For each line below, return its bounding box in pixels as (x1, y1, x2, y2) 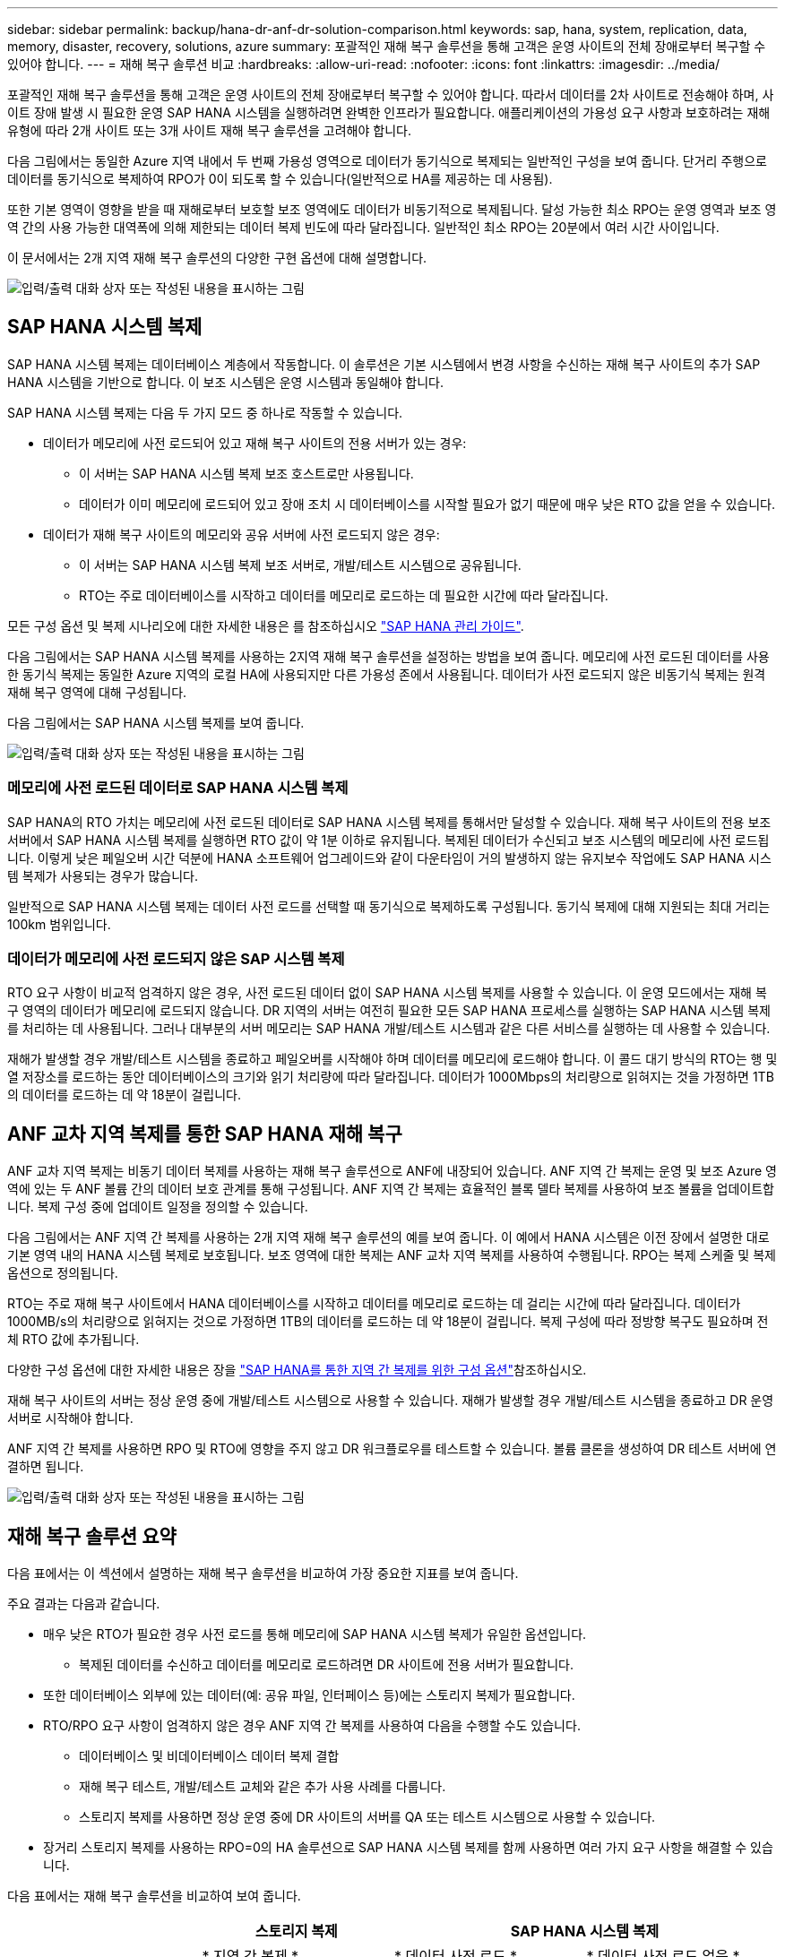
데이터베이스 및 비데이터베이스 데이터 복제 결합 (79, 1748, 340, 1764)
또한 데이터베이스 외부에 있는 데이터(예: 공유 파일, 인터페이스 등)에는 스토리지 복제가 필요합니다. (43, 1687, 575, 1703)
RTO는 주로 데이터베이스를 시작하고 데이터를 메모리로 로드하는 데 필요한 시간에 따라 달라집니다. (79, 587, 608, 603)
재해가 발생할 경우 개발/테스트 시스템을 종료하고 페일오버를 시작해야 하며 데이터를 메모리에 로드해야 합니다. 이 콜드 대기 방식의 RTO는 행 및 (7, 1051, 778, 1067)
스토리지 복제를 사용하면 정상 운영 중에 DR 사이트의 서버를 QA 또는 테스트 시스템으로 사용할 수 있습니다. (79, 1809, 656, 1825)
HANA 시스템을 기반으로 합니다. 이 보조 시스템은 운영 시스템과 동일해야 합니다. (7, 374, 444, 390)
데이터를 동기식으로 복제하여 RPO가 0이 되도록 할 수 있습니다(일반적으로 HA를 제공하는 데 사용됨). (7, 171, 553, 186)
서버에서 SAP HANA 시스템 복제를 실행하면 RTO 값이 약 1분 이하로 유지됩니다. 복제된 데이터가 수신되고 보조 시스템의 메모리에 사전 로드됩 (7, 832, 770, 848)
